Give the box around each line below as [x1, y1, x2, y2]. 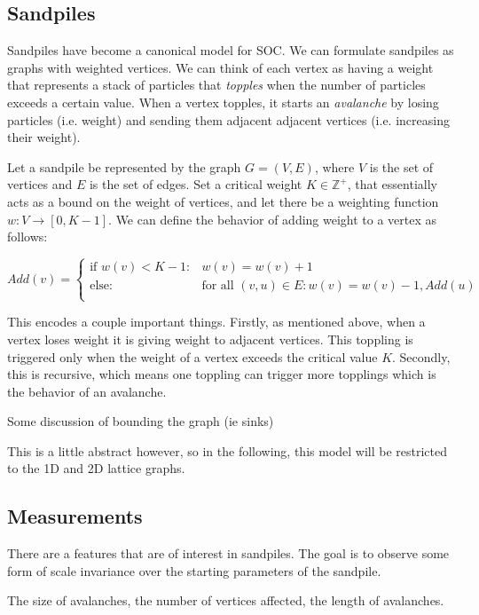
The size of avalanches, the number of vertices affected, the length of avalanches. [7, 591, 444, 610]
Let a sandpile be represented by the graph [7, 157, 241, 176]
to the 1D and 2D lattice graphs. [7, 459, 185, 477]
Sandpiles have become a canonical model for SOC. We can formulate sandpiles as [7, 41, 454, 59]
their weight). [7, 128, 81, 146]
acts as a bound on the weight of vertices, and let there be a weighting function [7, 192, 439, 210]
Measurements [7, 502, 143, 530]
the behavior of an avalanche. [7, 382, 167, 400]
